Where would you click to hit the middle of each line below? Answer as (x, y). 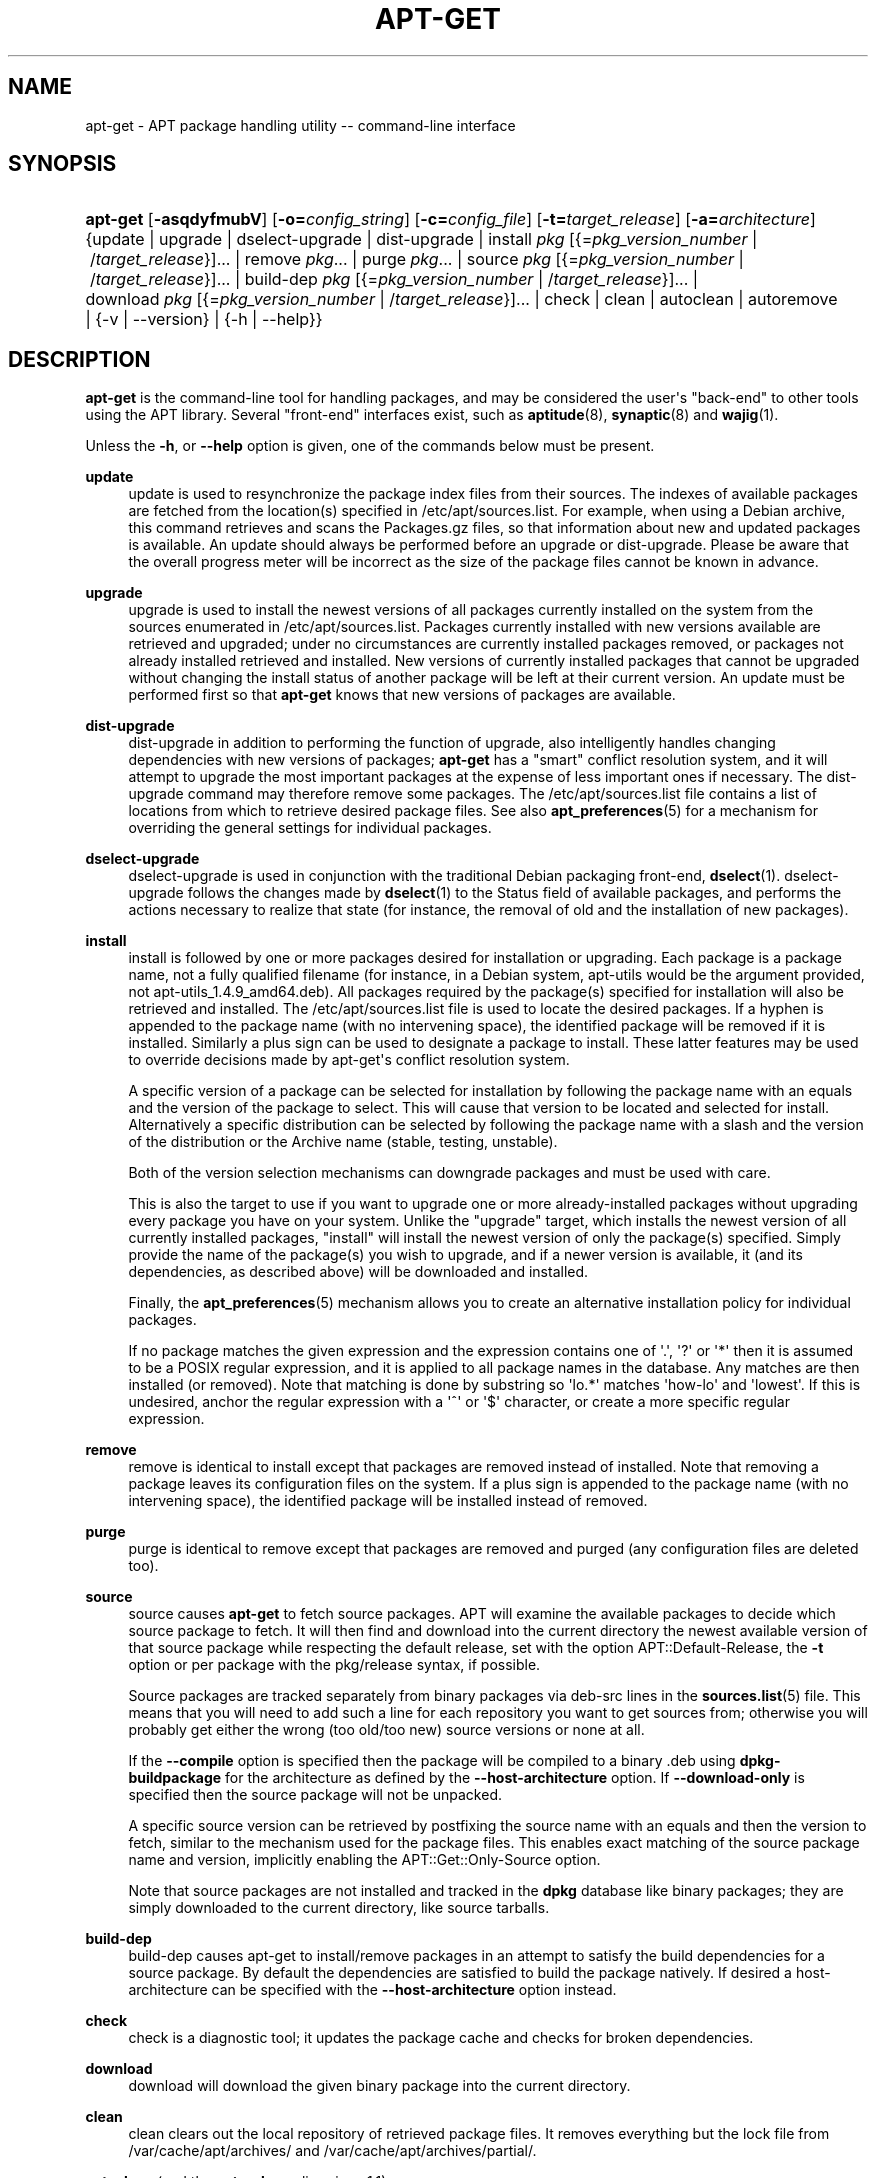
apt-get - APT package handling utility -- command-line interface (300, 125)
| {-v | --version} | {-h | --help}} (204, 319)
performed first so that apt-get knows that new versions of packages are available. (402, 695)
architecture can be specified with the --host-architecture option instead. (372, 1990)
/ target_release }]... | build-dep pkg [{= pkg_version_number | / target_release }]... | (394, 279)
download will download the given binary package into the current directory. (379, 2086)
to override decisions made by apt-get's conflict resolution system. (349, 1060)
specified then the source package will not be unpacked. (315, 1795)
